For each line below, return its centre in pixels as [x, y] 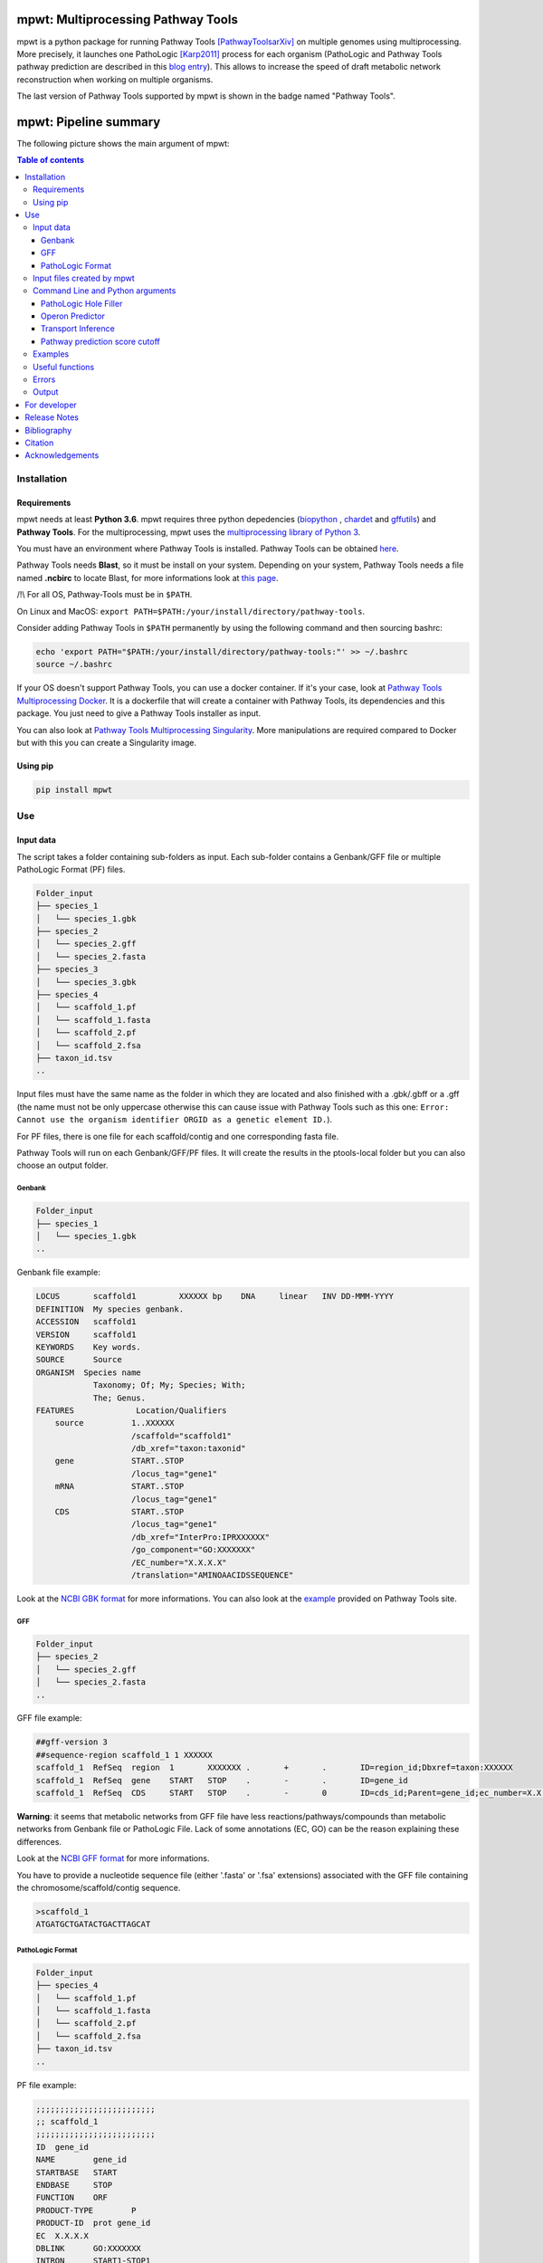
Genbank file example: [59, 1273]
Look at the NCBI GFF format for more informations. [113, 1858]
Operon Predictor [73, 316]
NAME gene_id [81, 2160]
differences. [39, 1841]
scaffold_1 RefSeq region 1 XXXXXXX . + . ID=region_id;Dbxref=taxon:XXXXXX [274, 1768]
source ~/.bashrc [74, 664]
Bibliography [48, 430]
